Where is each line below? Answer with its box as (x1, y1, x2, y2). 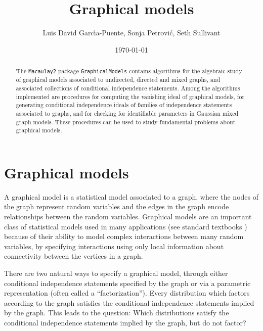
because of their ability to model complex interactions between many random (4, 231, 244, 242)
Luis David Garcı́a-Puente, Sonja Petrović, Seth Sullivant (42, 27, 221, 38)
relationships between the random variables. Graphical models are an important (4, 211, 252, 221)
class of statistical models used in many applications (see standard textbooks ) (4, 221, 247, 231)
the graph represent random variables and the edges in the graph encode (4, 201, 229, 212)
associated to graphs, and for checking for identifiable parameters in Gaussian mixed (16, 109, 239, 117)
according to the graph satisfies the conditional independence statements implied (4, 297, 254, 308)
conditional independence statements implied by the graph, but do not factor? (4, 317, 246, 327)
